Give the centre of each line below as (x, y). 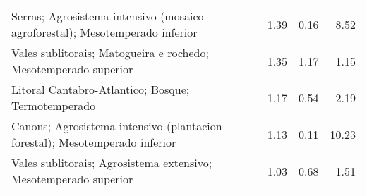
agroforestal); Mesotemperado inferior (104, 32)
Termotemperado (54, 105)
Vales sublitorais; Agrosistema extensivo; (112, 163)
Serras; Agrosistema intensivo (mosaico (108, 16)
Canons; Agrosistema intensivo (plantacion (117, 126)
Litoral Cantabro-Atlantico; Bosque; (101, 89)
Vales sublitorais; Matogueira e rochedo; (110, 53)
